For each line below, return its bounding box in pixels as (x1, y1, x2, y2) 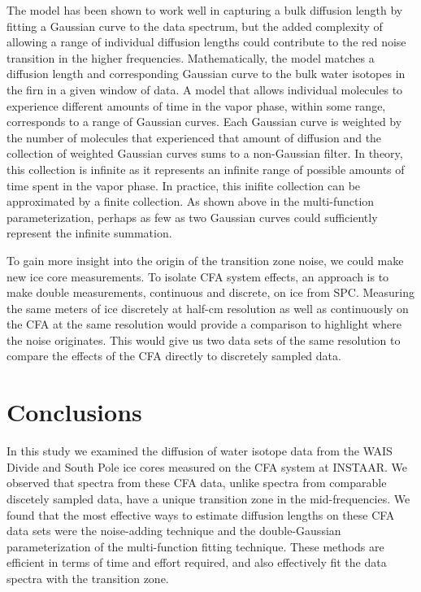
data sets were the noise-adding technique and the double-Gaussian (7, 522, 341, 539)
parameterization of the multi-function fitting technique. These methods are (7, 538, 384, 555)
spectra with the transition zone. (7, 569, 169, 586)
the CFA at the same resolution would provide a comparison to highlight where (7, 316, 401, 333)
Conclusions (7, 395, 142, 429)
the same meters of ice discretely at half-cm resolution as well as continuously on (7, 299, 409, 316)
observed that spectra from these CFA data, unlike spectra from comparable (7, 474, 387, 491)
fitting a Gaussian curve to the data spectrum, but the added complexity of (7, 17, 383, 34)
